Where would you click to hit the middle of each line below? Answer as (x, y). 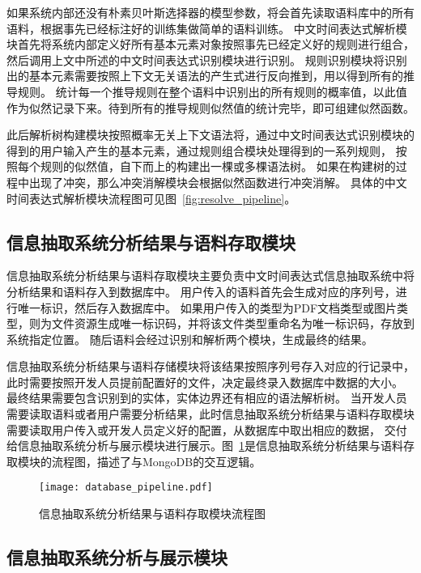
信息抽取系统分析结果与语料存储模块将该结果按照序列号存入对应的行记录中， (210, 366)
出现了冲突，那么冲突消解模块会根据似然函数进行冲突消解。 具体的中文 (218, 182)
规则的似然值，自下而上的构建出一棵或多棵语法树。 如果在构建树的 (218, 166)
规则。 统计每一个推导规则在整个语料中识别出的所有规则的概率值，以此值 (212, 91)
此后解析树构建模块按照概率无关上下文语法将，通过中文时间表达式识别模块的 (210, 135)
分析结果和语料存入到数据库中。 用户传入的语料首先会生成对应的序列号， (201, 291)
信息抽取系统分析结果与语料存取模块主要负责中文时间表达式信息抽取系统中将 (210, 276)
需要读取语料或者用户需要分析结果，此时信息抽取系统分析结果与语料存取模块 (210, 414)
